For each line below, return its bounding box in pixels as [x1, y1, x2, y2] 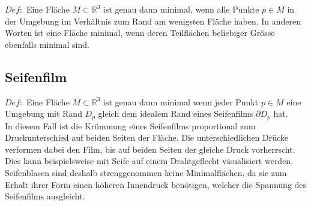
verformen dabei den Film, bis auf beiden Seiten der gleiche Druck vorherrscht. [5, 143, 295, 155]
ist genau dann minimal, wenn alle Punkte [103, 3, 259, 15]
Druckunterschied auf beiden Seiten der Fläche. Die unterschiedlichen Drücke [5, 131, 289, 144]
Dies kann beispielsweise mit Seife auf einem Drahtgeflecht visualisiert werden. [5, 154, 294, 167]
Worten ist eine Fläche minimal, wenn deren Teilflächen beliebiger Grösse [5, 26, 275, 39]
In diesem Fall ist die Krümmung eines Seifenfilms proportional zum [5, 119, 256, 132]
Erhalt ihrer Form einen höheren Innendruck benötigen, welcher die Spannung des [5, 178, 307, 190]
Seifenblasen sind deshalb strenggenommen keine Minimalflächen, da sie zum [5, 166, 287, 178]
